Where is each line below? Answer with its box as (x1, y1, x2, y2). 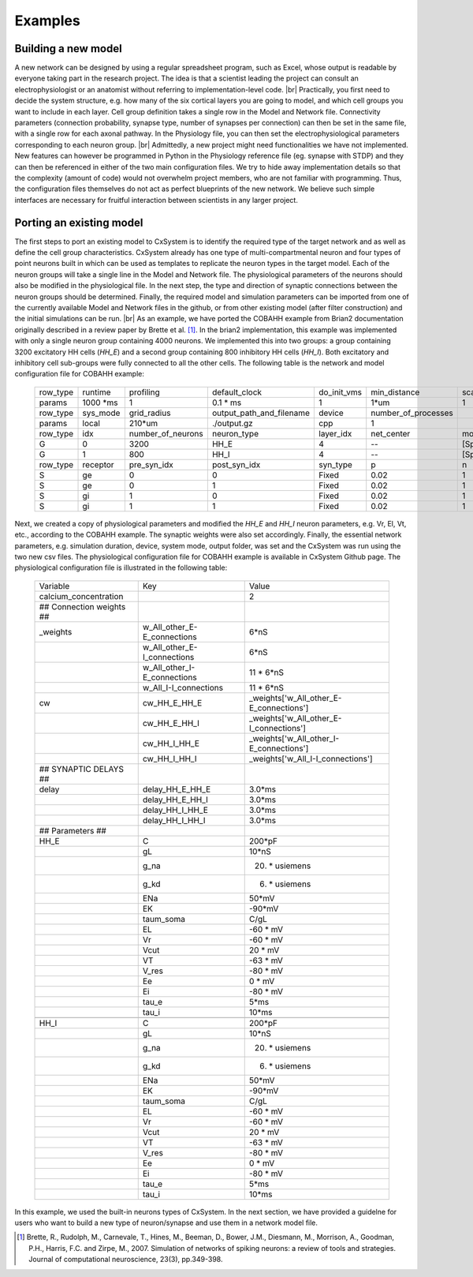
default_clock (211, 387, 263, 398)
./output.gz (211, 418, 254, 429)
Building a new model (14, 42, 122, 55)
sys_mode (82, 407, 121, 418)
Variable (39, 580, 70, 591)
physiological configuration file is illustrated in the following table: (14, 563, 228, 572)
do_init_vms (318, 387, 363, 398)
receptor (82, 459, 114, 470)
